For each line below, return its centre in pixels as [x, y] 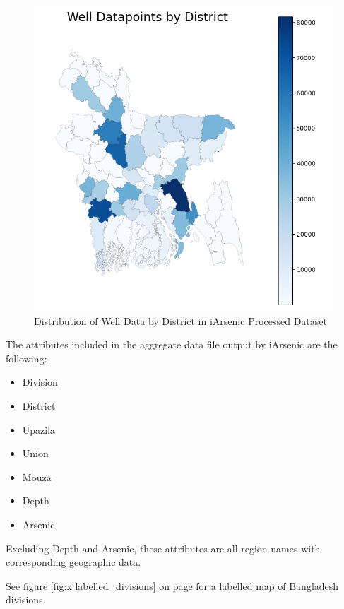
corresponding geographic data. [73, 562]
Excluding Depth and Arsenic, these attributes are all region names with [163, 548]
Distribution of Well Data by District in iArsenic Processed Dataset [180, 320]
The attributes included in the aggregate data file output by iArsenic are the [172, 344]
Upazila [39, 429]
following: [26, 358]
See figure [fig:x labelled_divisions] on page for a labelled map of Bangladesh [172, 585]
